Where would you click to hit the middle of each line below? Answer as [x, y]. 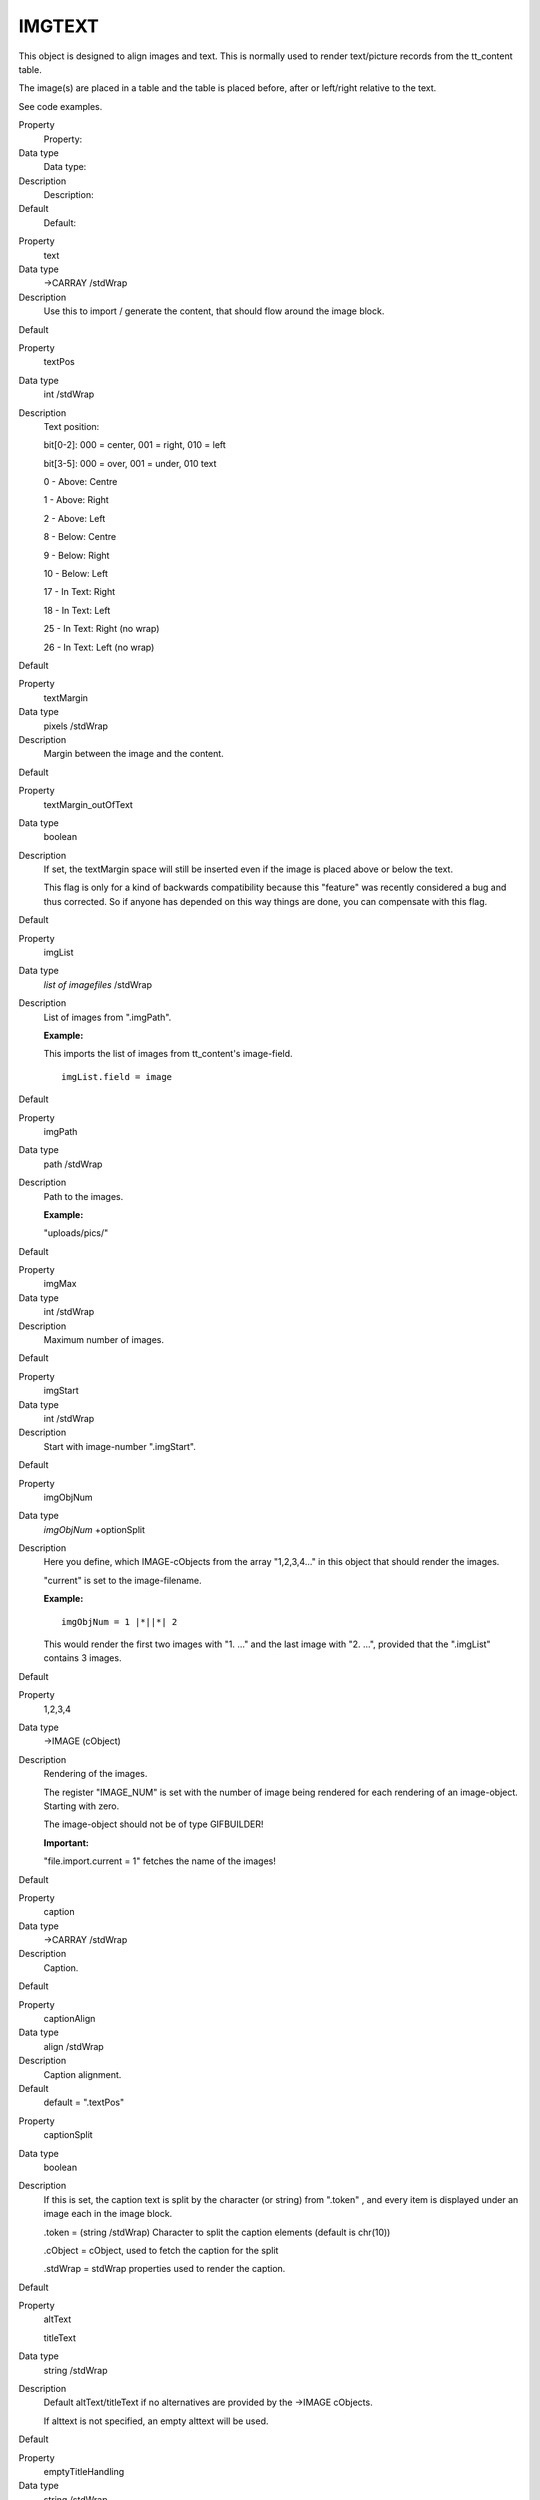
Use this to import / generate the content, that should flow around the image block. [214, 311]
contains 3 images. [82, 1658]
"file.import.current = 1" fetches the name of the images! [160, 1861]
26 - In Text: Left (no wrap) [99, 647]
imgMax [60, 1284]
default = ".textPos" [84, 2102]
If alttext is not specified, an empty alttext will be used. [156, 2421]
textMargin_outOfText [88, 804]
